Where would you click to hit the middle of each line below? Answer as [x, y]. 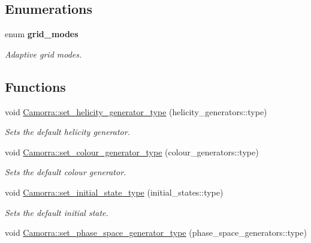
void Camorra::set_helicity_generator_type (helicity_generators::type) [136, 111]
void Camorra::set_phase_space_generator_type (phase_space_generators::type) [156, 232]
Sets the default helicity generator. [67, 132]
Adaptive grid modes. [43, 54]
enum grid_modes [42, 34]
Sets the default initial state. [57, 212]
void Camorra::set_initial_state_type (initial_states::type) [114, 192]
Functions [35, 86]
